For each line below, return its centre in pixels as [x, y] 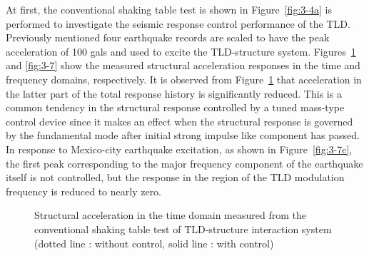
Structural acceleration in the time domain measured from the [170, 215]
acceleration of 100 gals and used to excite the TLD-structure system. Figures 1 [181, 51]
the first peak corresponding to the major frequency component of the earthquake [184, 163]
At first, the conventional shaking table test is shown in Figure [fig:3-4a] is [169, 9]
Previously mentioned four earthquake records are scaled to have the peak [168, 37]
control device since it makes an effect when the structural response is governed [180, 121]
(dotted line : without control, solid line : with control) [154, 243]
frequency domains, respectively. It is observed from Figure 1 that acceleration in [184, 79]
